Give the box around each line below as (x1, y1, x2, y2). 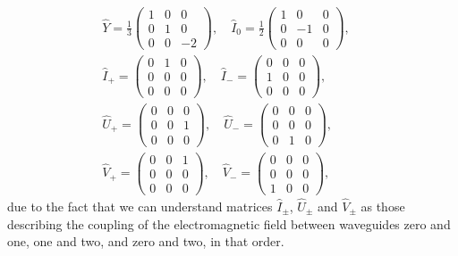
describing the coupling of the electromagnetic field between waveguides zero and (7, 214, 451, 233)
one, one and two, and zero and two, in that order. (7, 232, 284, 251)
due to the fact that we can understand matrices (7, 196, 273, 215)
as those (360, 196, 405, 215)
